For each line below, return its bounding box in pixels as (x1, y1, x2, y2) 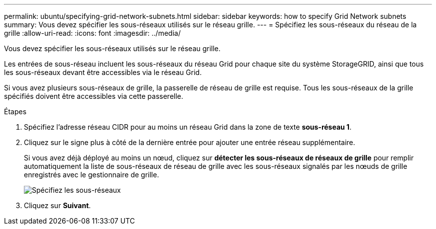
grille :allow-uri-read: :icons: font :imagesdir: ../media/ (4, 29, 181, 37)
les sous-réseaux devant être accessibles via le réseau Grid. (4, 68, 202, 76)
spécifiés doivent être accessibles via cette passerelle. (4, 92, 184, 100)
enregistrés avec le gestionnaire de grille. (24, 170, 159, 179)
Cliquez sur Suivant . (24, 201, 91, 210)
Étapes (4, 107, 27, 116)
